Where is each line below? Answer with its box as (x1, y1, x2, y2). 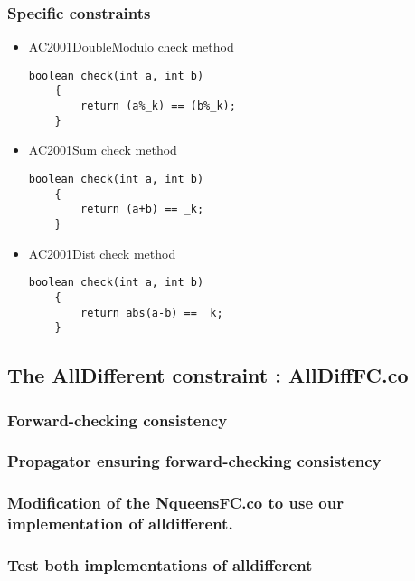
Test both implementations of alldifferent (7, 554, 313, 576)
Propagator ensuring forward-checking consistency (7, 450, 382, 472)
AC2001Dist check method (28, 243, 176, 262)
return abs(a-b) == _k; (80, 306, 223, 319)
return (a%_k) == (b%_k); (80, 100, 236, 113)
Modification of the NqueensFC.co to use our (7, 491, 344, 514)
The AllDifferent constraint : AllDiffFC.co (7, 361, 409, 389)
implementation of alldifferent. (7, 512, 233, 535)
